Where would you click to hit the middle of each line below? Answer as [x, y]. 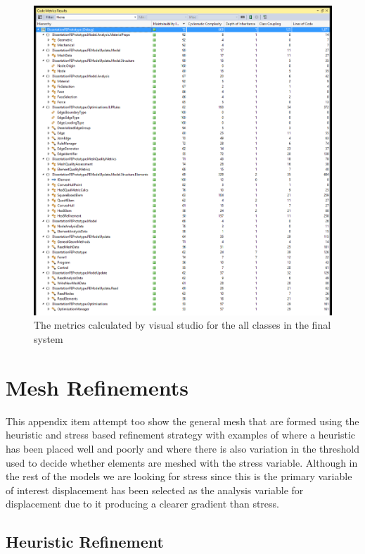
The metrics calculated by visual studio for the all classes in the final [182, 325]
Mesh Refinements [97, 387]
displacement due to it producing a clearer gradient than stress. [143, 504]
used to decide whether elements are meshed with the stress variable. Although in [182, 462]
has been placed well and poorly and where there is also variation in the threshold [182, 448]
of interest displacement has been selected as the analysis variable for [155, 490]
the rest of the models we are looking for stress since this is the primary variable [179, 476]
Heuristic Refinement [85, 542]
